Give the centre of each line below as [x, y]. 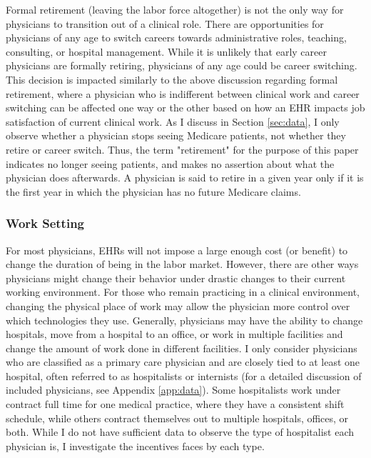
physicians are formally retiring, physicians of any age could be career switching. [182, 65]
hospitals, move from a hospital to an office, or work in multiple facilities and [174, 334]
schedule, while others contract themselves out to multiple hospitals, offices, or [177, 418]
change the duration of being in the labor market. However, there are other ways [182, 264]
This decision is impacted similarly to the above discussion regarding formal [172, 79]
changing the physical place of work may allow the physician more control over [178, 305]
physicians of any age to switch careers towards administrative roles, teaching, [176, 38]
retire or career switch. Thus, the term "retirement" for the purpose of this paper [182, 149]
